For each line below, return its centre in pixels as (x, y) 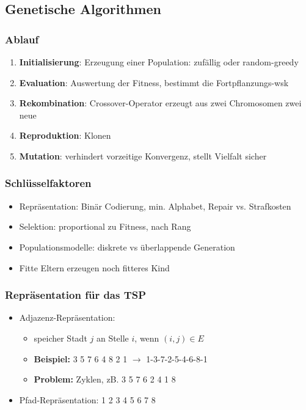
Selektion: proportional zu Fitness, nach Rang (105, 226)
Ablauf (22, 39)
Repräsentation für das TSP (76, 295)
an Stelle (112, 338)
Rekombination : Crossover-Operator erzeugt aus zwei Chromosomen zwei (160, 103)
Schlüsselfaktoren (48, 183)
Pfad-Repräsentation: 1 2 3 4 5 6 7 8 (87, 399)
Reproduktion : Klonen (65, 135)
